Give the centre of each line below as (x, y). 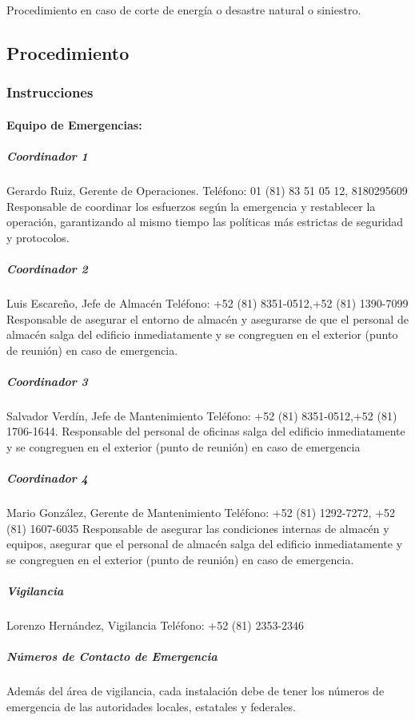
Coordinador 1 (47, 156)
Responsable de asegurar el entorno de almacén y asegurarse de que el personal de (207, 318)
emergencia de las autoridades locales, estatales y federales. (151, 706)
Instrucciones (50, 92)
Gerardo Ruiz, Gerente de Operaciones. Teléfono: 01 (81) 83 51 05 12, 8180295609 (207, 190)
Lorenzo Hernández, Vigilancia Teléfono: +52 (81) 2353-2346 (156, 625)
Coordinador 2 (47, 268)
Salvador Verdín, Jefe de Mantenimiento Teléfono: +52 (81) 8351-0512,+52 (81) (202, 415)
